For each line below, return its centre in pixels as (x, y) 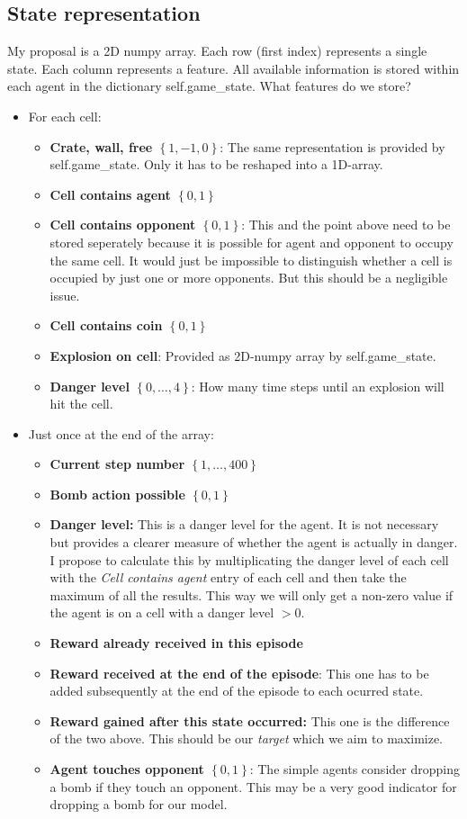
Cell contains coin (106, 325)
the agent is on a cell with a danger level (162, 612)
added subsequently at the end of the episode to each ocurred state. (237, 691)
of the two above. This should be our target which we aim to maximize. (247, 738)
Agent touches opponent (127, 769)
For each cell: (65, 116)
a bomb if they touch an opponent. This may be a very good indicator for (253, 786)
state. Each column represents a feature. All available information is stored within (233, 68)
